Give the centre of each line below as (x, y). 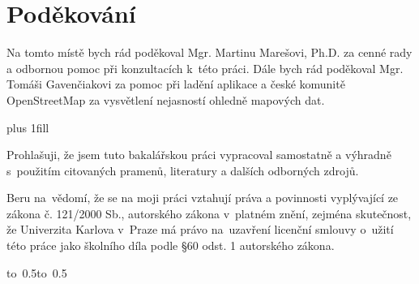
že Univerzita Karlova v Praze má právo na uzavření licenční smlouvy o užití (200, 229)
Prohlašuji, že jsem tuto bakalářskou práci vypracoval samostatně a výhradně (199, 155)
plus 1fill (28, 127)
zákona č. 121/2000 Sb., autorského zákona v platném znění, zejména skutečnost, (209, 213)
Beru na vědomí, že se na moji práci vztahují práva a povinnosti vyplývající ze (203, 198)
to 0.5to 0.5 (37, 272)
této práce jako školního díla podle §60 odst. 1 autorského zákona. (171, 245)
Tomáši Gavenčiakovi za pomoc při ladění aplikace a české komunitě (176, 84)
